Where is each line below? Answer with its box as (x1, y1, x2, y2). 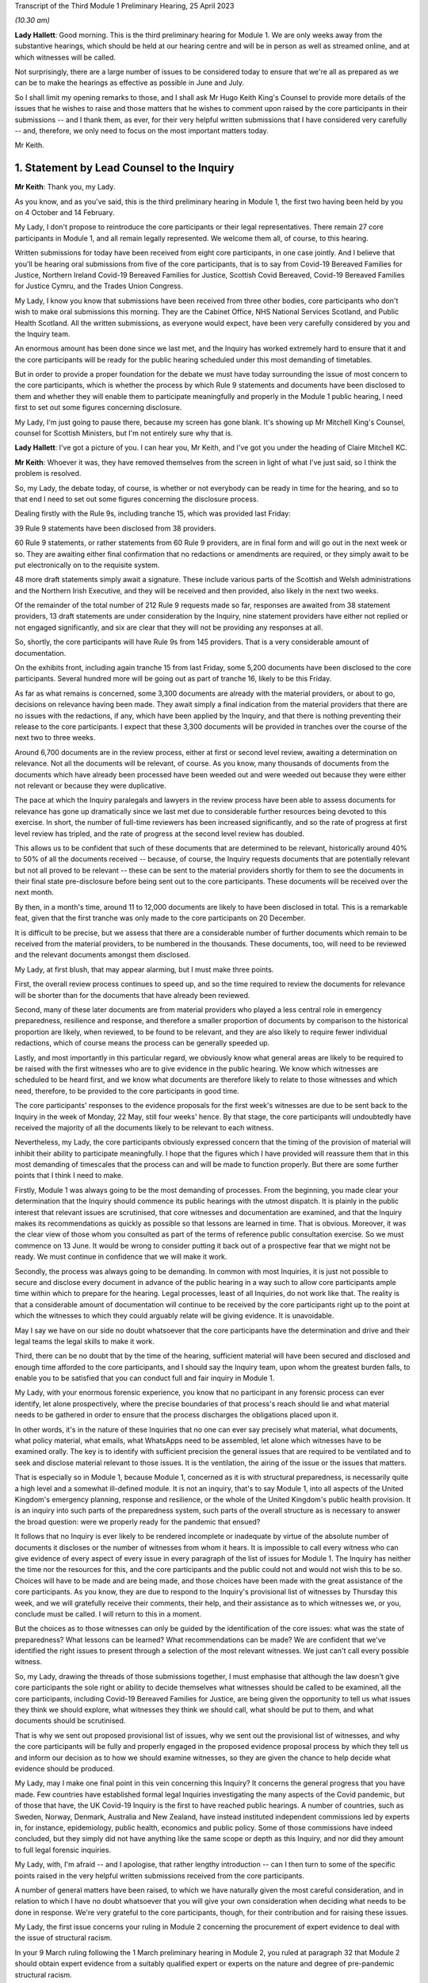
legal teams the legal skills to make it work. (14, 1337, 155, 1346)
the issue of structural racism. (14, 1933, 113, 1943)
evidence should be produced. (14, 1763, 115, 1773)
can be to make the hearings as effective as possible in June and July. (14, 78, 245, 87)
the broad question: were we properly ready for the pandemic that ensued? (14, 1517, 261, 1526)
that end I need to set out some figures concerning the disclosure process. (14, 494, 259, 504)
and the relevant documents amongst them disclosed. (14, 950, 191, 960)
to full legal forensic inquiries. (14, 1845, 111, 1855)
